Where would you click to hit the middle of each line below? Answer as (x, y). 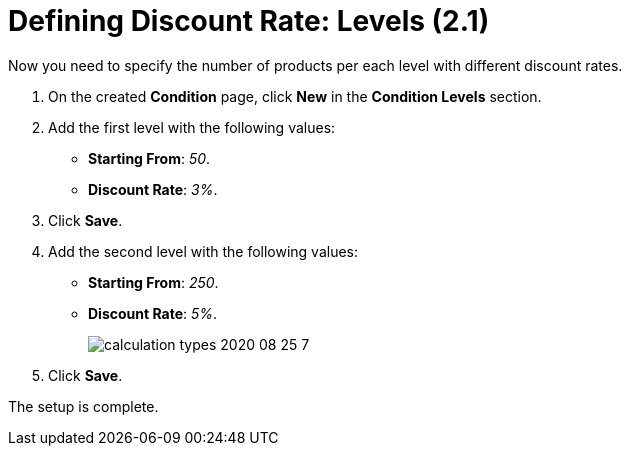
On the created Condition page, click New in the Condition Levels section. (295, 96)
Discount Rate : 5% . (153, 313)
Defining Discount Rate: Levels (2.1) (249, 21)
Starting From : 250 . (153, 282)
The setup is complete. (83, 406)
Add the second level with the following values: (203, 251)
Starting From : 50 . (149, 158)
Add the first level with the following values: (192, 127)
